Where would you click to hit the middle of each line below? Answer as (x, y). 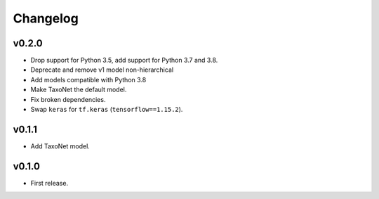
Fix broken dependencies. (68, 99)
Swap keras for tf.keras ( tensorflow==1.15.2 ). (107, 110)
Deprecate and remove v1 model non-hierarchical (102, 70)
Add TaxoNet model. (60, 146)
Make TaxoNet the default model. (79, 90)
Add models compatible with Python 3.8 (88, 79)
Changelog (46, 18)
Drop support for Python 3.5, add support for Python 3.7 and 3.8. (124, 60)
